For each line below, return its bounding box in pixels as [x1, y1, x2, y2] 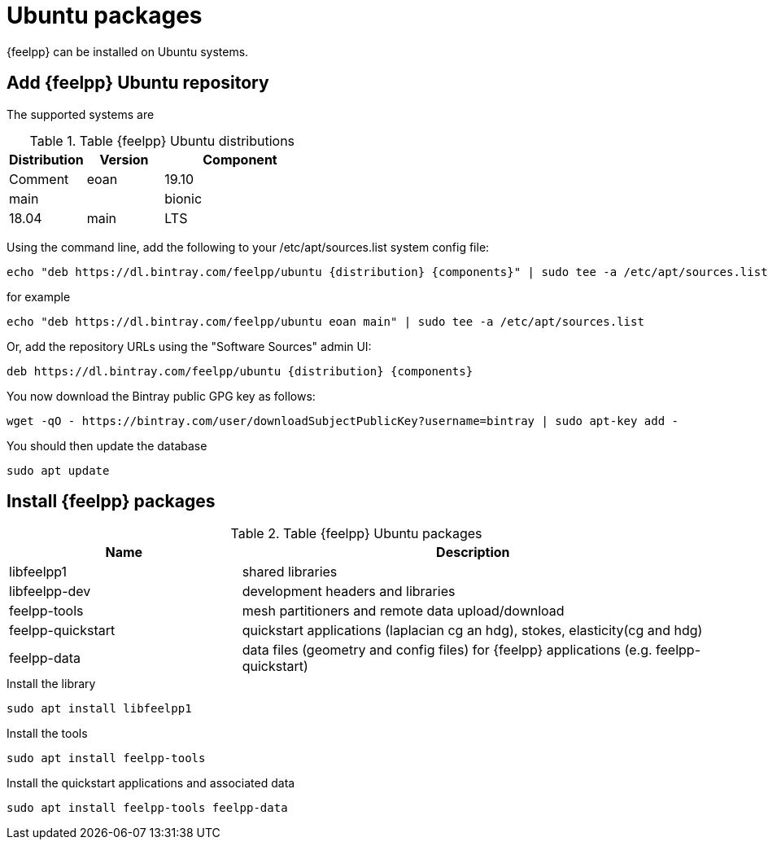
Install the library [7, 677, 96, 691]
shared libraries [242, 563, 338, 581]
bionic [164, 190, 203, 207]
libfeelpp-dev [9, 583, 91, 600]
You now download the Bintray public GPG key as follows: [7, 388, 316, 403]
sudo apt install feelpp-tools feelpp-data [7, 801, 288, 815]
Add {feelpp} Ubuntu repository [7, 72, 269, 94]
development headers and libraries [242, 583, 456, 600]
